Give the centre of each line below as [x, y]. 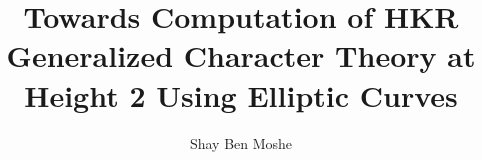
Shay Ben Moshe [241, 142]
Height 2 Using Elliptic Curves [241, 94]
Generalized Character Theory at [241, 55]
